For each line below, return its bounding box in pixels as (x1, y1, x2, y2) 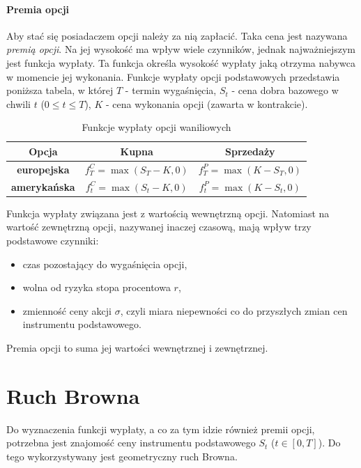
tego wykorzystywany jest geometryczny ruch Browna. (6, 448, 238, 463)
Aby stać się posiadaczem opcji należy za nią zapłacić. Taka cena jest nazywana (6, 28, 348, 42)
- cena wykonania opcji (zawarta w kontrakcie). (105, 96, 308, 111)
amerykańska (11, 179, 75, 194)
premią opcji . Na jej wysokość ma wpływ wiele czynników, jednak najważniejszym (6, 42, 356, 56)
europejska (17, 162, 70, 176)
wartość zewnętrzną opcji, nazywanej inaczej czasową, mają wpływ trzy (6, 219, 312, 234)
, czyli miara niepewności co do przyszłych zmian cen (120, 303, 348, 318)
